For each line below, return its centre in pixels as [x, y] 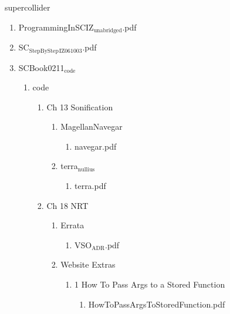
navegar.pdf [95, 146]
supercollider [28, 7]
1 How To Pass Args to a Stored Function [150, 284]
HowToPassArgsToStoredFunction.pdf [157, 304]
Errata [72, 225]
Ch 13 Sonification [80, 107]
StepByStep [44, 51]
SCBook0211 [41, 67]
